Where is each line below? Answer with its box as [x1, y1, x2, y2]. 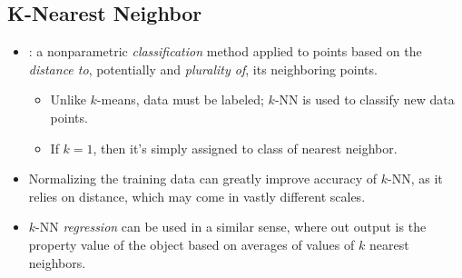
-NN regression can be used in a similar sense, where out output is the [35, 217, 427, 236]
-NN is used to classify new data [274, 90, 455, 109]
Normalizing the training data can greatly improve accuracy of [28, 169, 378, 188]
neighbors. [28, 253, 86, 272]
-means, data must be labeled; [96, 90, 264, 109]
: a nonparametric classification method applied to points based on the [28, 42, 422, 61]
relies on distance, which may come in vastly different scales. [28, 186, 366, 205]
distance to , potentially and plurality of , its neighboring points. [28, 59, 378, 78]
